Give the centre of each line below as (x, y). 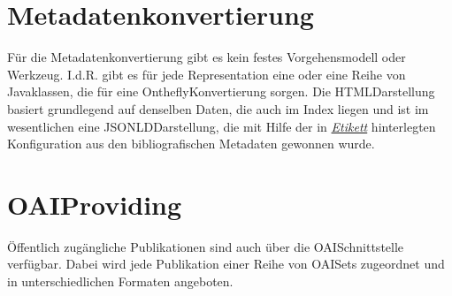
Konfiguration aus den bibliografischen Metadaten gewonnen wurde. (191, 144)
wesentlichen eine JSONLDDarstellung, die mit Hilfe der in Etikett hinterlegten (222, 126)
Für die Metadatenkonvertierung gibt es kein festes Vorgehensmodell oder (207, 57)
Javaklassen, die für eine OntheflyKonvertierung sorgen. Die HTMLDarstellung (221, 91)
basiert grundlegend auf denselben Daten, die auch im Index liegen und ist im (218, 108)
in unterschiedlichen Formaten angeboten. (120, 281)
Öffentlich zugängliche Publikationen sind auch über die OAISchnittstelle (206, 246)
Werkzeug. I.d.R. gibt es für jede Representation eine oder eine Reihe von (207, 74)
